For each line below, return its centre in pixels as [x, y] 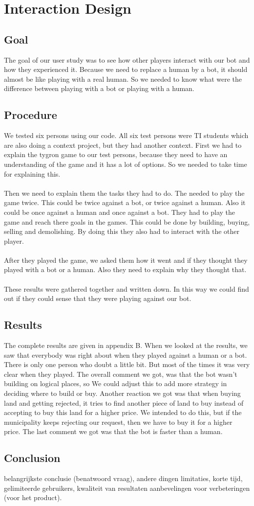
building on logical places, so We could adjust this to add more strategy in [116, 383]
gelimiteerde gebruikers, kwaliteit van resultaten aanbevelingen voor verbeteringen [127, 488]
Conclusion [32, 458]
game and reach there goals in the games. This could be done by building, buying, [127, 221]
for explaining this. [32, 173]
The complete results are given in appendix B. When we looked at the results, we [126, 345]
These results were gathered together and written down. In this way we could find [127, 288]
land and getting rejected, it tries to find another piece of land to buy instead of [124, 402]
